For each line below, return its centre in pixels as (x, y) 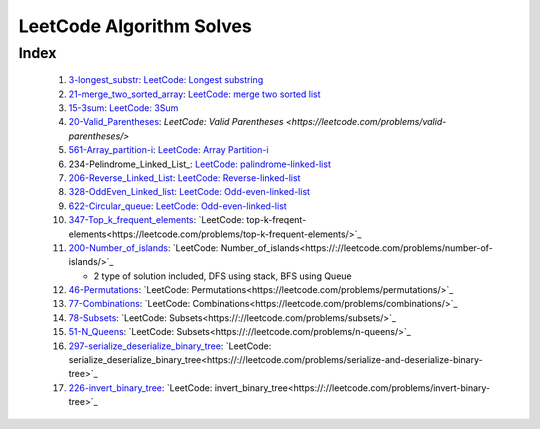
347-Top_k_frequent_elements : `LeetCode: (156, 220)
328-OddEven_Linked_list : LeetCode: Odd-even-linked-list (189, 192)
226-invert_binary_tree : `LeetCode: (140, 387)
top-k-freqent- (276, 220)
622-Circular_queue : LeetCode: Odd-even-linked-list (177, 206)
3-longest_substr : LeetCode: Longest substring (166, 80)
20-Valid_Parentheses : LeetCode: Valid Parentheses (176, 122)
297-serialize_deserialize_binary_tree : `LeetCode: (170, 346)
